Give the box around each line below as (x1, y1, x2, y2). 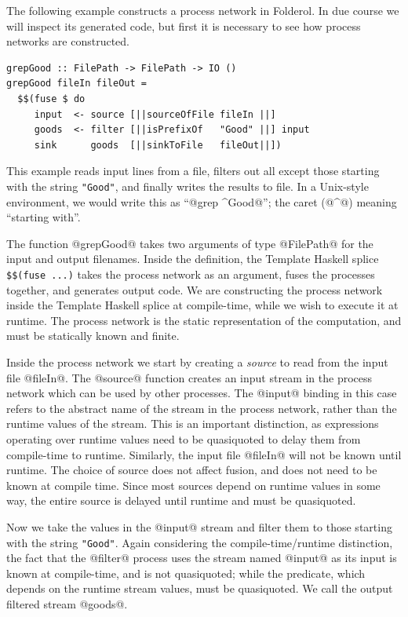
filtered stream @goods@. (6, 595, 128, 612)
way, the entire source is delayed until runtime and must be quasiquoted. (6, 492, 356, 509)
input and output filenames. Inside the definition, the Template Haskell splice (6, 250, 379, 267)
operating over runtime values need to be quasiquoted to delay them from (6, 430, 361, 447)
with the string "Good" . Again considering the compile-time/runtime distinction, (6, 534, 393, 550)
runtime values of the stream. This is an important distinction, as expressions (6, 415, 379, 432)
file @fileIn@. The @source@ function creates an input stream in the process (6, 369, 373, 385)
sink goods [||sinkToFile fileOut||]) (34, 139, 282, 151)
